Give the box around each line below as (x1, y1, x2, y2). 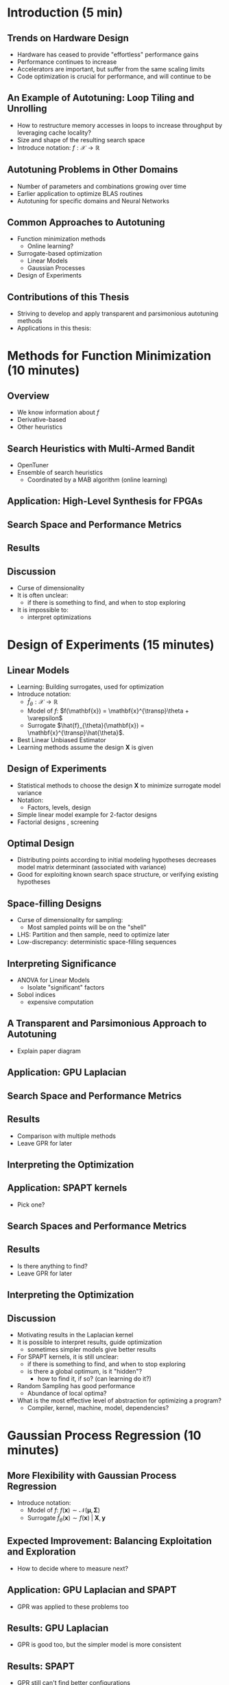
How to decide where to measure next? (16, 1564, 129, 1572)
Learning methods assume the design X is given (16, 743, 154, 751)
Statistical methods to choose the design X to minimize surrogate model (16, 781, 221, 790)
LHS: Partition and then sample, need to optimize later (16, 930, 170, 939)
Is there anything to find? (16, 1262, 88, 1270)
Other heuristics (16, 423, 63, 431)
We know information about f (16, 408, 99, 416)
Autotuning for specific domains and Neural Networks (16, 197, 170, 205)
